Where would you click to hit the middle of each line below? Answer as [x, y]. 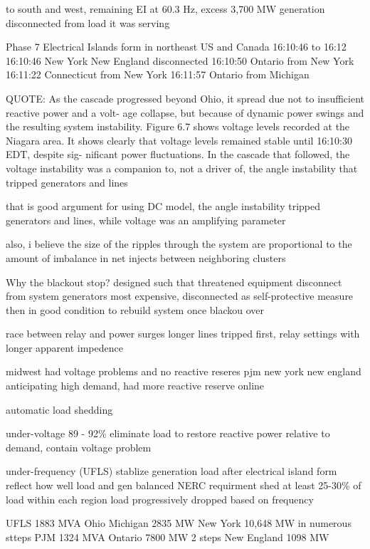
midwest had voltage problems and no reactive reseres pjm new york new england [184, 371]
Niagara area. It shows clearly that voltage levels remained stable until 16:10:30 [179, 140]
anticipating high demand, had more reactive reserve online [135, 386]
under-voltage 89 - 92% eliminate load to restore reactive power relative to [168, 433]
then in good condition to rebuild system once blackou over [135, 309]
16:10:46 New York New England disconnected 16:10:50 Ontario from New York [180, 60]
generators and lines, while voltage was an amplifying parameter [146, 220]
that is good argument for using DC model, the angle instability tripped [163, 206]
